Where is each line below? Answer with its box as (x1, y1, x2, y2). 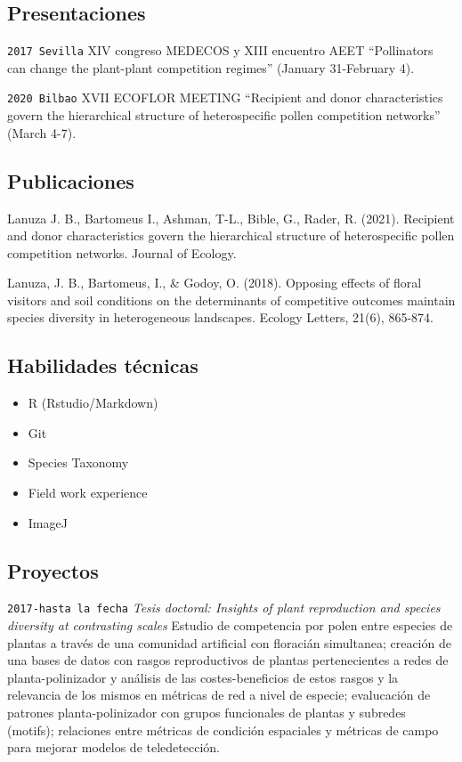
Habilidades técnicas (7, 352, 199, 379)
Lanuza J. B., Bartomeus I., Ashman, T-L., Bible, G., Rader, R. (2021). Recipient (7, 208, 455, 227)
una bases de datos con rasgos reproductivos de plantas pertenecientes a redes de (7, 651, 449, 669)
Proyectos (7, 556, 99, 584)
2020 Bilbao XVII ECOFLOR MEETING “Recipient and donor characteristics (7, 88, 443, 107)
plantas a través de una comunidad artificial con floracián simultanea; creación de (7, 633, 451, 652)
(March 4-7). (7, 123, 77, 142)
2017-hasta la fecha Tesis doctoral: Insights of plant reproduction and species (7, 598, 441, 617)
